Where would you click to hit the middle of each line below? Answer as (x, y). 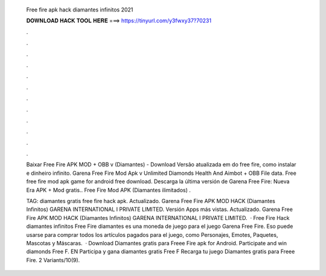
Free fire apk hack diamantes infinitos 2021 (80, 10)
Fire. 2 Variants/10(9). (53, 260)
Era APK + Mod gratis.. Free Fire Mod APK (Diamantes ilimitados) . (109, 190)
